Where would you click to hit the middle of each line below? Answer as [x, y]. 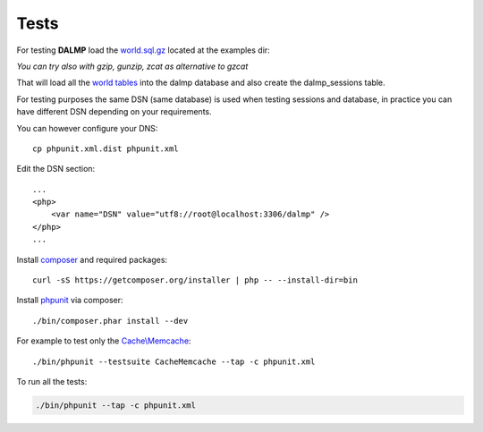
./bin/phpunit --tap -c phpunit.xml [116, 405]
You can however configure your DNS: [87, 128]
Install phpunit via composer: [70, 301]
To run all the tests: [52, 381]
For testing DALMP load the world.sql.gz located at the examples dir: [143, 50]
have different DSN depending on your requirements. [114, 112]
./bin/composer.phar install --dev [110, 321]
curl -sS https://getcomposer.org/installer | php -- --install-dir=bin [195, 280]
